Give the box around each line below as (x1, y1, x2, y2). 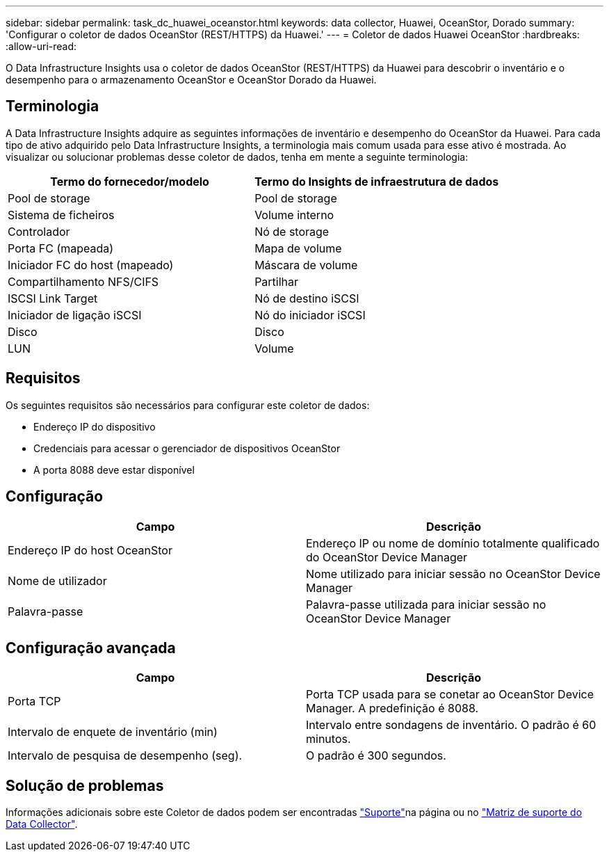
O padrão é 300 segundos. (306, 748, 446, 763)
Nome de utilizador (8, 573, 107, 588)
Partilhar (254, 274, 299, 289)
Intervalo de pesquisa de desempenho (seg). (8, 748, 243, 763)
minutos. (306, 732, 351, 746)
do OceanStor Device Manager (306, 550, 468, 564)
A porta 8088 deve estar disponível (33, 463, 195, 476)
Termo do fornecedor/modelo (50, 174, 209, 189)
